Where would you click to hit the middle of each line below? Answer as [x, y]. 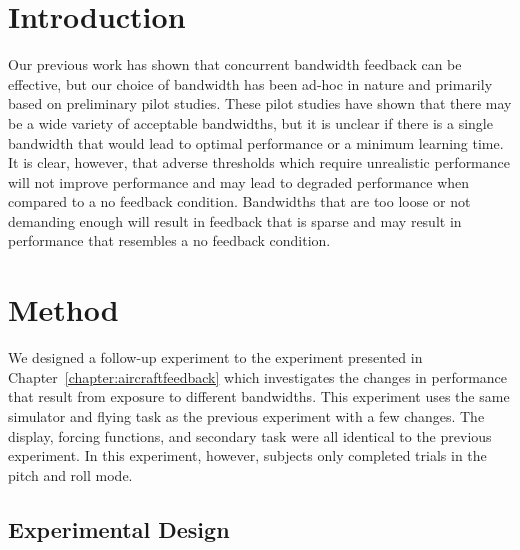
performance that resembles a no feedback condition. [169, 240]
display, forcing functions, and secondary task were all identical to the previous [250, 435]
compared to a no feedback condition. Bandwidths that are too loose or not [239, 201]
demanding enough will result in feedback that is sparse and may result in [235, 220]
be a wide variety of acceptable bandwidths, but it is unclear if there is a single [250, 122]
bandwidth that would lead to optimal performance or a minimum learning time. [256, 142]
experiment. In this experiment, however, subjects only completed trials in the [247, 455]
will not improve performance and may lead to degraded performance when [239, 181]
